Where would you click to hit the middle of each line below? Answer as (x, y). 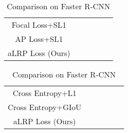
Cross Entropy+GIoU (45, 107)
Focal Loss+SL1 (39, 25)
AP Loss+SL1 (39, 39)
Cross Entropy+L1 (45, 93)
